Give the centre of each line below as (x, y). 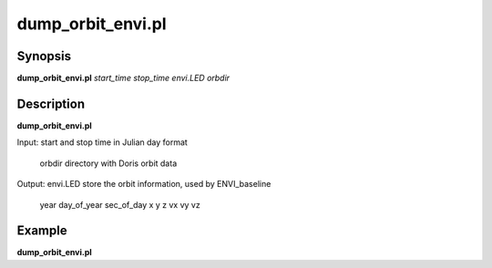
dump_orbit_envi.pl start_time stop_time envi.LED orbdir (123, 78)
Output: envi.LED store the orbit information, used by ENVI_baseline (144, 184)
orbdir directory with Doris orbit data (108, 163)
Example (42, 231)
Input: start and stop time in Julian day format (102, 142)
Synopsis (44, 56)
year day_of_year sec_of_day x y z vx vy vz (120, 204)
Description (51, 103)
